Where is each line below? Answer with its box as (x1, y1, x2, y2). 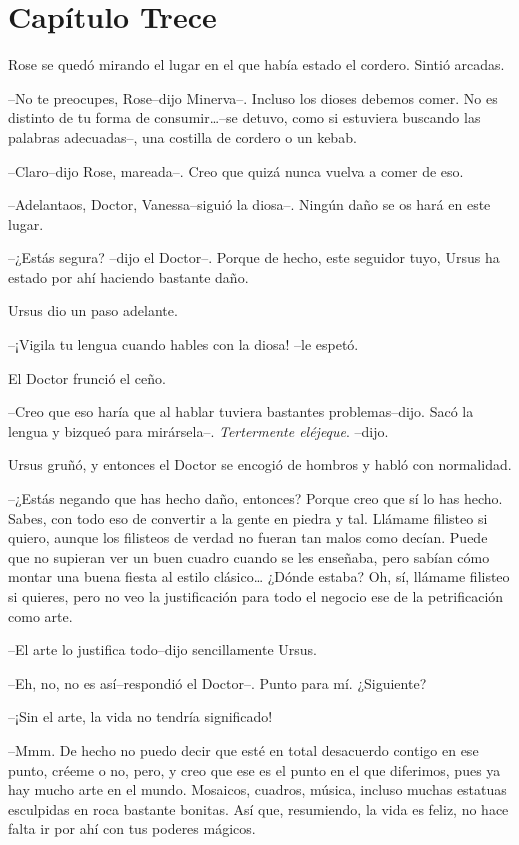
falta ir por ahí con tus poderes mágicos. (8, 818, 256, 839)
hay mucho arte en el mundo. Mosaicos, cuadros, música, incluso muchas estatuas (8, 779, 507, 800)
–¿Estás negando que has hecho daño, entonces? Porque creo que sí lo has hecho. (8, 488, 503, 509)
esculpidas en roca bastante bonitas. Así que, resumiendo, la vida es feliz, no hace (8, 798, 509, 819)
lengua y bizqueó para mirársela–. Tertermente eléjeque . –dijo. (8, 420, 389, 441)
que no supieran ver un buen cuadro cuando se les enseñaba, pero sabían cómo (8, 546, 490, 567)
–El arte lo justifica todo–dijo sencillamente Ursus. (8, 639, 317, 660)
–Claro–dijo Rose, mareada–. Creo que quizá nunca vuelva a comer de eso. (8, 160, 464, 181)
